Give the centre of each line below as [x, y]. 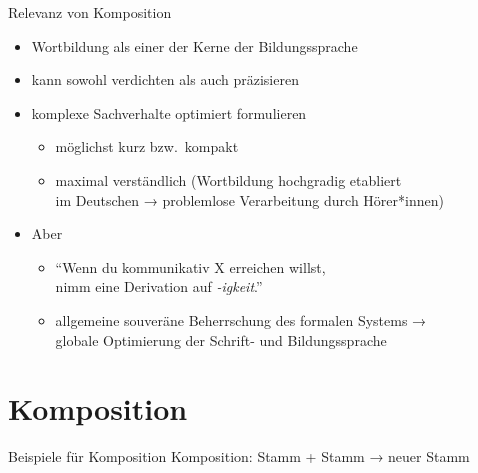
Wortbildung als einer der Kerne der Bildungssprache [194, 45]
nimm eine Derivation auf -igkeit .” [159, 286]
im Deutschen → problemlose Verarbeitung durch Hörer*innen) [249, 199]
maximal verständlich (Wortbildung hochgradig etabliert [228, 179]
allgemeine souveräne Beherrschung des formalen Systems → [241, 319]
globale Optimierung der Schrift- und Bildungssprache [221, 339]
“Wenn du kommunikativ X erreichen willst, [190, 266]
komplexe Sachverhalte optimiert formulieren [169, 112]
